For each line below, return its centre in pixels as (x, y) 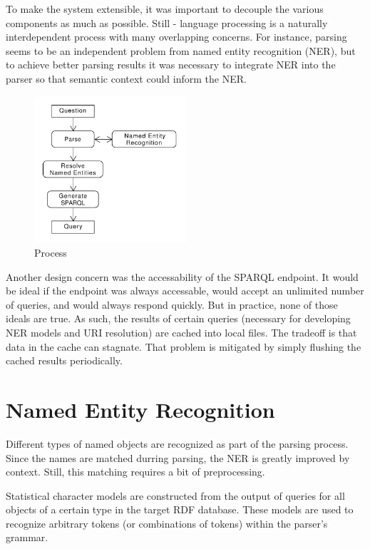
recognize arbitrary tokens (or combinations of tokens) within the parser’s (167, 523)
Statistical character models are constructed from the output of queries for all (175, 495)
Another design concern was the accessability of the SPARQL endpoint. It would (182, 276)
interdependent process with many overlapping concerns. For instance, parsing (176, 37)
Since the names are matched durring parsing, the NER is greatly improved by (178, 457)
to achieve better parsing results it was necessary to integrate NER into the (171, 65)
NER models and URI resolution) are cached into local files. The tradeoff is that (181, 333)
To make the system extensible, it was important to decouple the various (165, 9)
